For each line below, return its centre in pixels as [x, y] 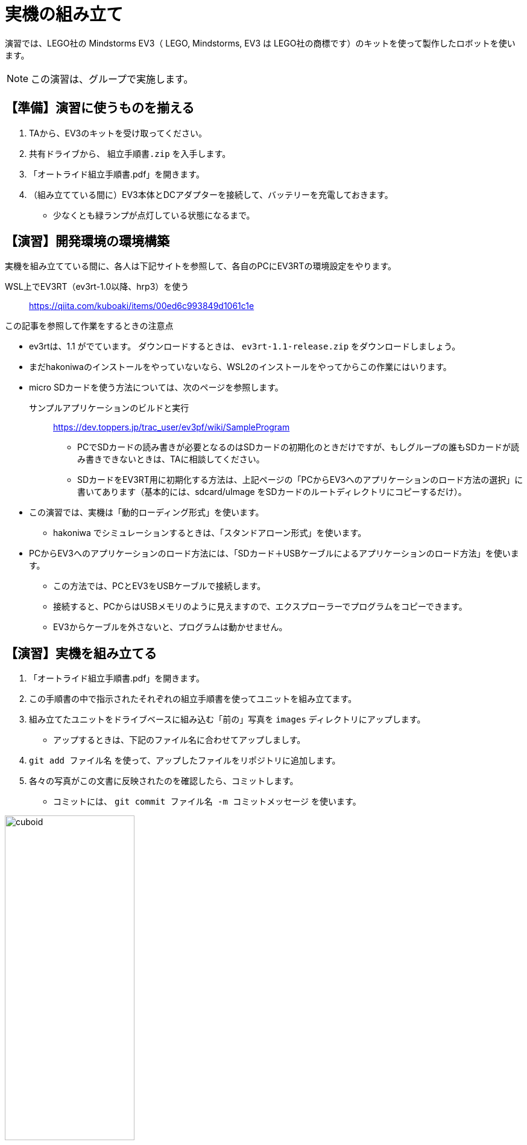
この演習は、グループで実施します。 [112, 79]
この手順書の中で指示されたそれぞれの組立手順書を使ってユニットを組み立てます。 [193, 699]
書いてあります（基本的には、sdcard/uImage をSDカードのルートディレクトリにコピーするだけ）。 [272, 492]
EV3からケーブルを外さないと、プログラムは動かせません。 [170, 627]
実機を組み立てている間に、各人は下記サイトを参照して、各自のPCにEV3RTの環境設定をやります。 [200, 266]
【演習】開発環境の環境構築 [87, 241]
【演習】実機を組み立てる [81, 653]
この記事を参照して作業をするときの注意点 [89, 326]
